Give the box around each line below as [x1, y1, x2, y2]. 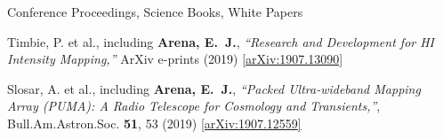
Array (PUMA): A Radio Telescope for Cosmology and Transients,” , [7, 97, 381, 115]
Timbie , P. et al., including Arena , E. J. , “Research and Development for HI [7, 32, 435, 50]
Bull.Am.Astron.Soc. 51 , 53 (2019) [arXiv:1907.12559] [7, 113, 302, 132]
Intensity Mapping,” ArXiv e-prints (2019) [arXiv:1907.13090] [7, 50, 343, 68]
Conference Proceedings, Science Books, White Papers [7, 3, 303, 20]
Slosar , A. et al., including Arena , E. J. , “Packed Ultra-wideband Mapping [7, 79, 421, 97]
